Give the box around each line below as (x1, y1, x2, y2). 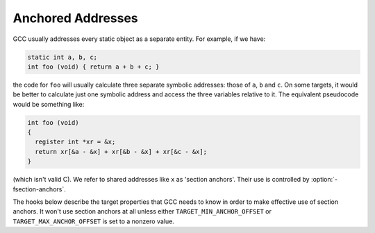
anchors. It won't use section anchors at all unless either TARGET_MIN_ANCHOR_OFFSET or (12, 207, 272, 216)
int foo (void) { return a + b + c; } (27, 62, 160, 71)
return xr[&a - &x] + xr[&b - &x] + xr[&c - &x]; (35, 148, 208, 155)
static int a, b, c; (27, 53, 97, 61)
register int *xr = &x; (35, 138, 116, 146)
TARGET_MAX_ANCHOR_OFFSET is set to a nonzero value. (12, 217, 175, 225)
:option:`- (310, 175, 338, 184)
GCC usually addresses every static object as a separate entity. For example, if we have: (12, 35, 266, 43)
